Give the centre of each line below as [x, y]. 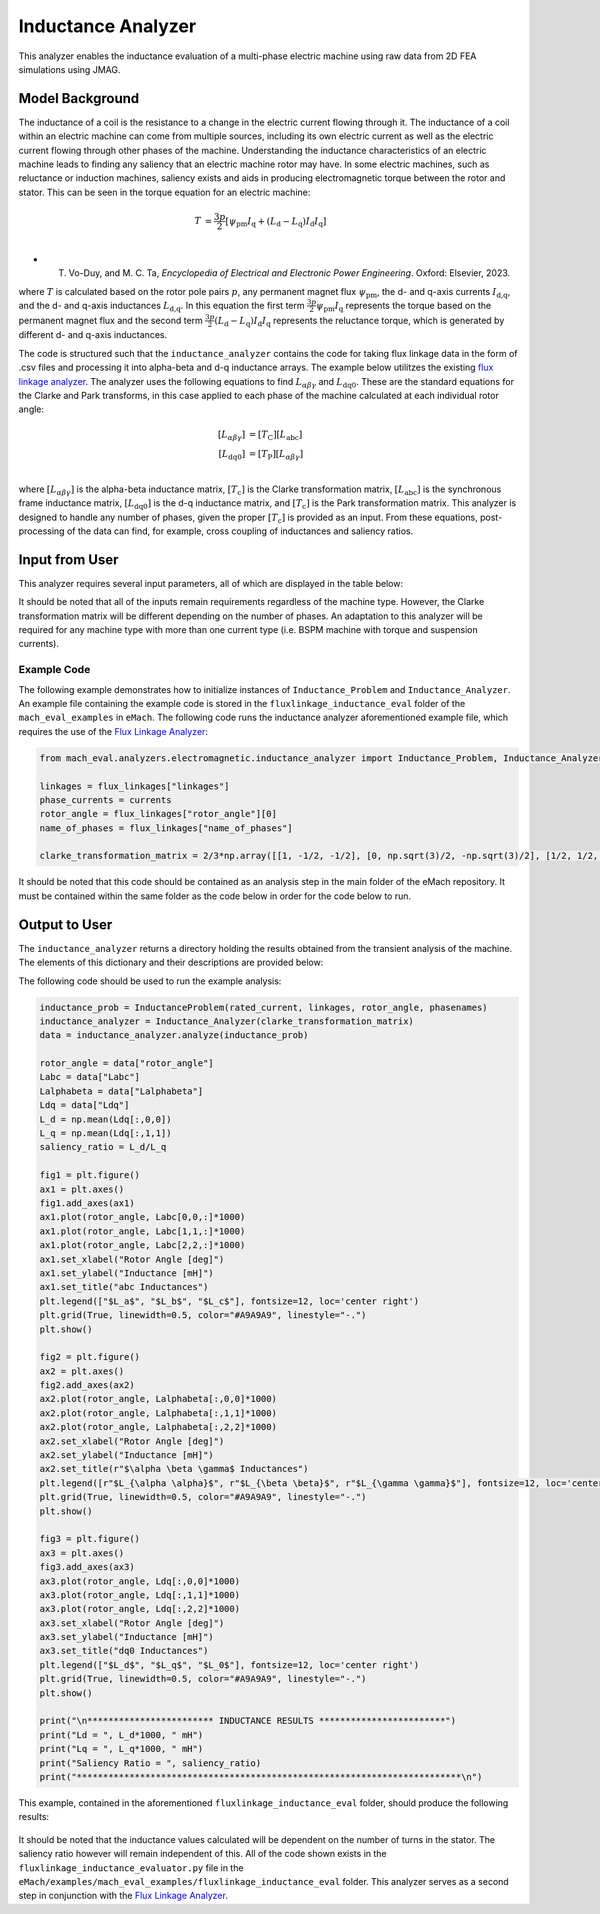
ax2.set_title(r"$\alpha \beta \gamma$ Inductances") [174, 1469]
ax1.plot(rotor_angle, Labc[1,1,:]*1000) [142, 1231]
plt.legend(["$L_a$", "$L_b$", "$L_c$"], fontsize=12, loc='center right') [229, 1301]
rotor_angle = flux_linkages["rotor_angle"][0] [158, 814]
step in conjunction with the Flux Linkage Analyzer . [123, 1896]
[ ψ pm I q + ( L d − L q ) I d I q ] [276, 222]
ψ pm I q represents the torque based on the [404, 306]
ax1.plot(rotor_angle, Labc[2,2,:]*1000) [142, 1245]
